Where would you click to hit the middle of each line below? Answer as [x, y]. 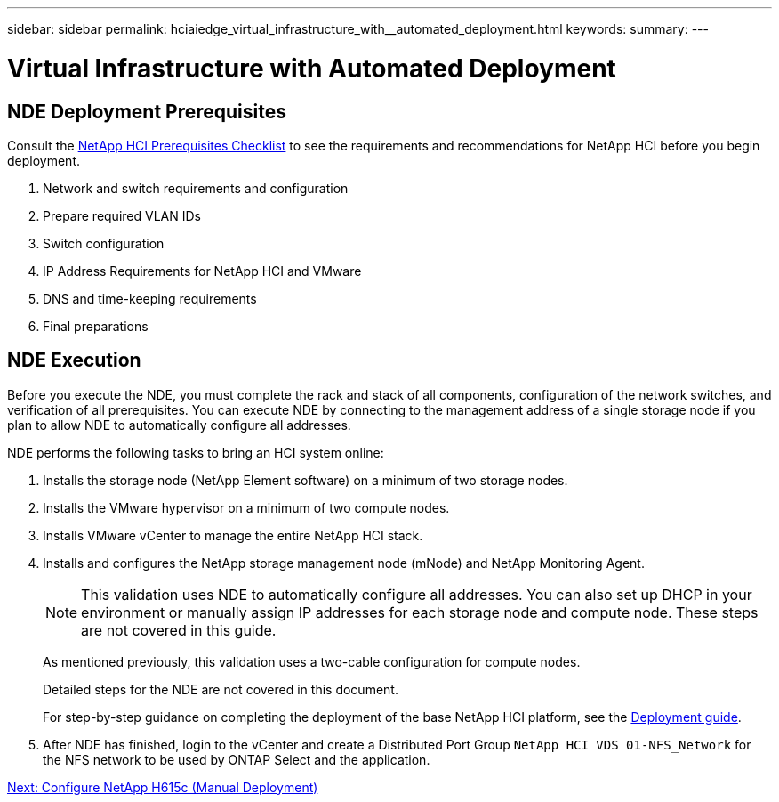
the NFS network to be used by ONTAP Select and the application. [237, 759]
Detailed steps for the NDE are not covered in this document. [221, 689]
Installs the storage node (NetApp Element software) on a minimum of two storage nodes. [305, 480]
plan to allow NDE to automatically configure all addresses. [179, 425]
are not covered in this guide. [179, 630]
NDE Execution [74, 360]
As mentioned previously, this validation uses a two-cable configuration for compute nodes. [312, 661]
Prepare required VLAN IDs [122, 215]
